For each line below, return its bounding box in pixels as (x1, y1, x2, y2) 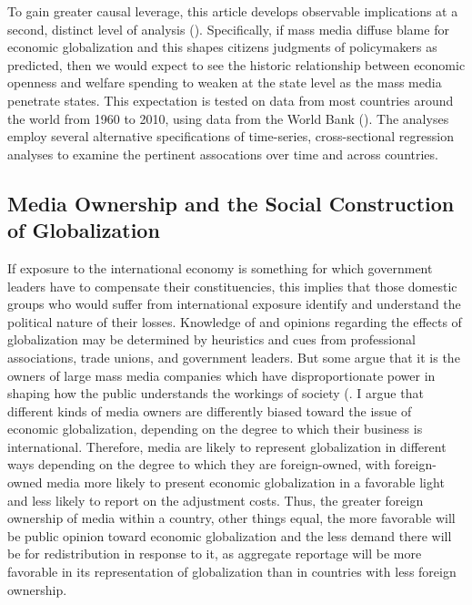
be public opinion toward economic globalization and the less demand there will (7, 526, 452, 545)
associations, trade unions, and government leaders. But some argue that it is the (7, 347, 460, 366)
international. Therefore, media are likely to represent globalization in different (7, 436, 447, 456)
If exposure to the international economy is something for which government (7, 258, 433, 277)
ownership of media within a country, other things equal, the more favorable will (7, 508, 456, 528)
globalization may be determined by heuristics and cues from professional (7, 330, 416, 349)
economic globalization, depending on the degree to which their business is (7, 419, 423, 438)
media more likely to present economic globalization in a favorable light (46, 473, 445, 492)
